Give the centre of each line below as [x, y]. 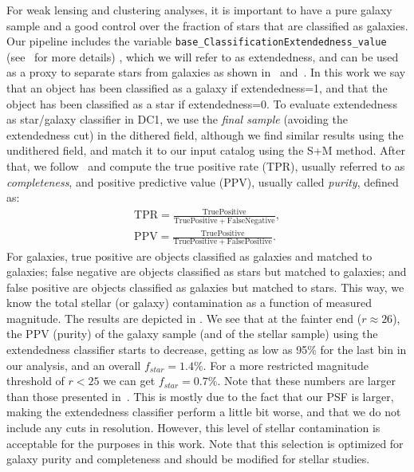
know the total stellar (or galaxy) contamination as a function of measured [189, 303]
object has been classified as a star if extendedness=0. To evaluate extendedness [202, 103]
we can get [129, 381]
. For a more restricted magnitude [286, 365]
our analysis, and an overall [74, 365]
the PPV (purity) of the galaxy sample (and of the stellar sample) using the [192, 334]
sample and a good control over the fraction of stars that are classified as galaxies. [207, 25]
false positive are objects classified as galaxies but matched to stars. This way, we [205, 287]
